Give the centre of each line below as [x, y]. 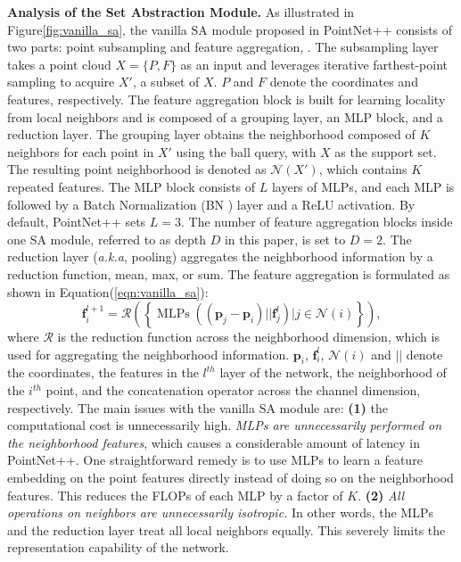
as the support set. [386, 151]
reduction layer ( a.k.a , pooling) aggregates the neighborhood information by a [220, 256]
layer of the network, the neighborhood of [333, 372]
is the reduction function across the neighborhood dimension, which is [248, 337]
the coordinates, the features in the [103, 372]
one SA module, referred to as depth [107, 239]
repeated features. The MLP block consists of [132, 186]
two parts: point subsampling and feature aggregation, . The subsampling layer [223, 47]
